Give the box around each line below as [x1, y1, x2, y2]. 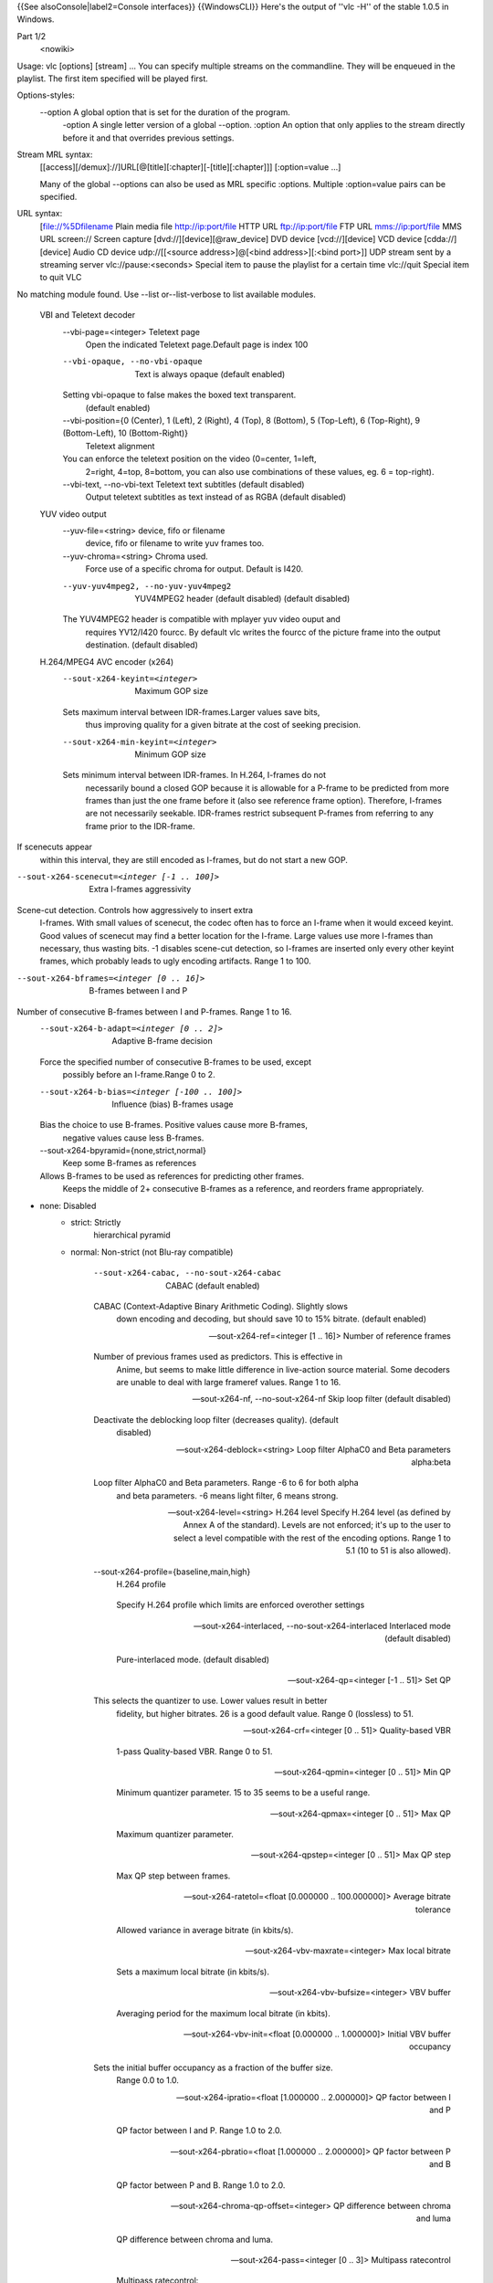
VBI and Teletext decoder [39, 310, 136, 321]
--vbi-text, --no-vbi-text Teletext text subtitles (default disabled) [62, 479, 305, 489]
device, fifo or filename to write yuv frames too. [85, 538, 265, 549]
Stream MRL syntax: [16, 149, 93, 160]
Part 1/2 [16, 30, 47, 41]
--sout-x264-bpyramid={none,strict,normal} [39, 1145, 207, 1156]
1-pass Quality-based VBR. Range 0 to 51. [116, 1745, 273, 1757]
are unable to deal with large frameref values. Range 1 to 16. [116, 1376, 341, 1387]
